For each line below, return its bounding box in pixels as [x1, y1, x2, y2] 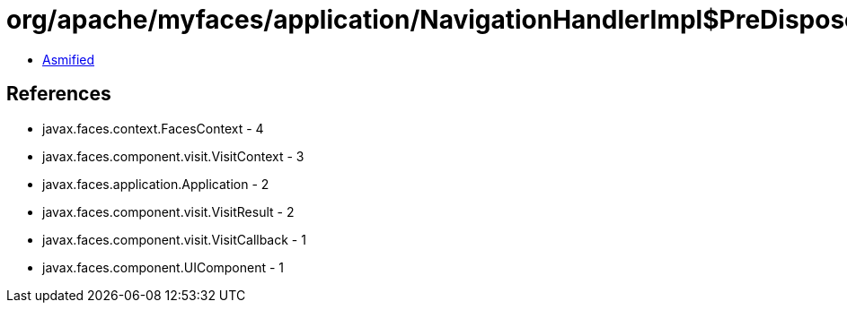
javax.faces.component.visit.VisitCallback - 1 [42, 231, 306, 247]
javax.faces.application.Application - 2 [42, 176, 269, 192]
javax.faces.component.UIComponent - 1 [42, 259, 285, 275]
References [6, 82, 111, 106]
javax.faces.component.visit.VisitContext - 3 [42, 148, 304, 164]
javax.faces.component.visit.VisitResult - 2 [42, 203, 295, 220]
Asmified [42, 51, 95, 67]
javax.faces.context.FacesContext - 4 [42, 120, 264, 136]
